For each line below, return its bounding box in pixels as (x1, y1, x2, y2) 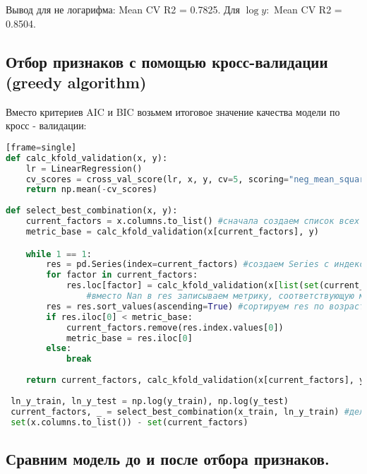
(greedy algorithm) (6, 71, 147, 93)
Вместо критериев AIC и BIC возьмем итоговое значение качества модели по (6, 104, 340, 119)
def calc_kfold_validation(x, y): (6, 153, 168, 163)
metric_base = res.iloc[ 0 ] (66, 333, 193, 343)
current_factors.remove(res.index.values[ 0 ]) (66, 322, 284, 333)
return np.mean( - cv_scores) (25, 184, 157, 195)
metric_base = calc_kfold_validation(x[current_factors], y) (25, 226, 319, 237)
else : (46, 343, 72, 354)
